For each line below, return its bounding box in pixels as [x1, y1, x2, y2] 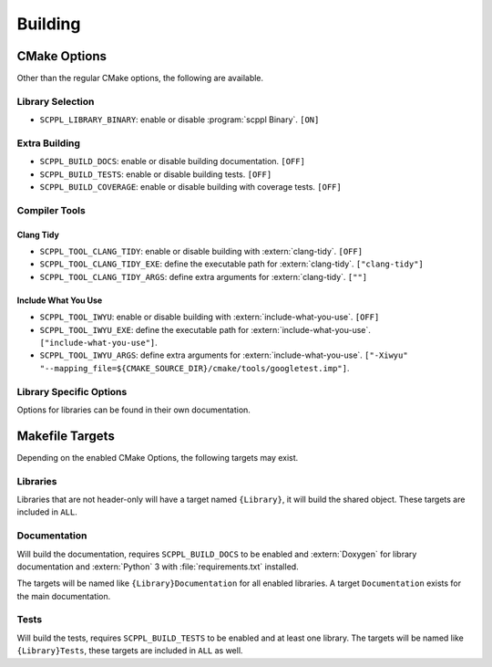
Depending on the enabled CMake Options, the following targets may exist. [16, 452, 299, 463]
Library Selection [16, 95, 95, 108]
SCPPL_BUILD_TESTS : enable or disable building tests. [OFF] [39, 169, 272, 180]
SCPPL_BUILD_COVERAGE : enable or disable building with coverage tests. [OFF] [39, 182, 342, 193]
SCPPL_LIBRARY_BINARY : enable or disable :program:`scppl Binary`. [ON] [39, 114, 320, 125]
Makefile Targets [16, 428, 116, 443]
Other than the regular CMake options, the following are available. [16, 73, 264, 84]
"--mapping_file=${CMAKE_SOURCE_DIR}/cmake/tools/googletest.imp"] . [39, 362, 350, 373]
